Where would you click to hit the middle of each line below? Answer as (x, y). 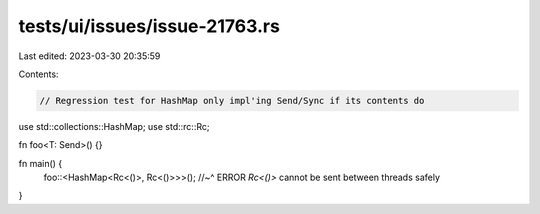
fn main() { (40, 163)
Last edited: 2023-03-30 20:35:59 (89, 56)
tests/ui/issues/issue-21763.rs (149, 26)
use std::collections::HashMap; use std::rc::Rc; (114, 126)
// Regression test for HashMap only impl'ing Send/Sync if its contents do (232, 100)
